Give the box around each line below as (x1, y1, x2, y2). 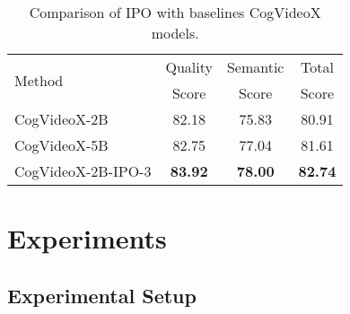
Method (14, 69, 64, 91)
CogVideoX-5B (14, 135, 109, 155)
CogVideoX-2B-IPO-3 (14, 161, 152, 181)
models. (151, 22, 199, 43)
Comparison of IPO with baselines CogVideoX (29, 2, 321, 22)
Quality (165, 57, 213, 77)
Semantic (226, 57, 284, 77)
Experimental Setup (7, 281, 197, 309)
